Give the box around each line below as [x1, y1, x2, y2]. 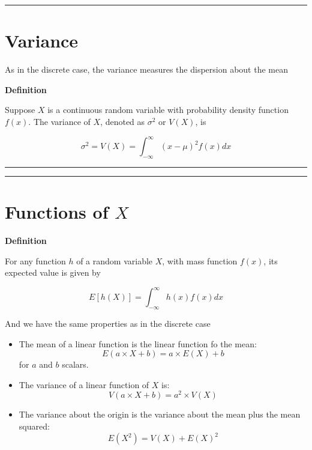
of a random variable [76, 254, 153, 267]
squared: [19, 420, 50, 433]
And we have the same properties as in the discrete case [5, 317, 211, 329]
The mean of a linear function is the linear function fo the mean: [19, 337, 257, 350]
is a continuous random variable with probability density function [47, 103, 289, 116]
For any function [5, 254, 66, 267]
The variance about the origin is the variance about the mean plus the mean [19, 408, 301, 421]
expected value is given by [5, 266, 101, 279]
